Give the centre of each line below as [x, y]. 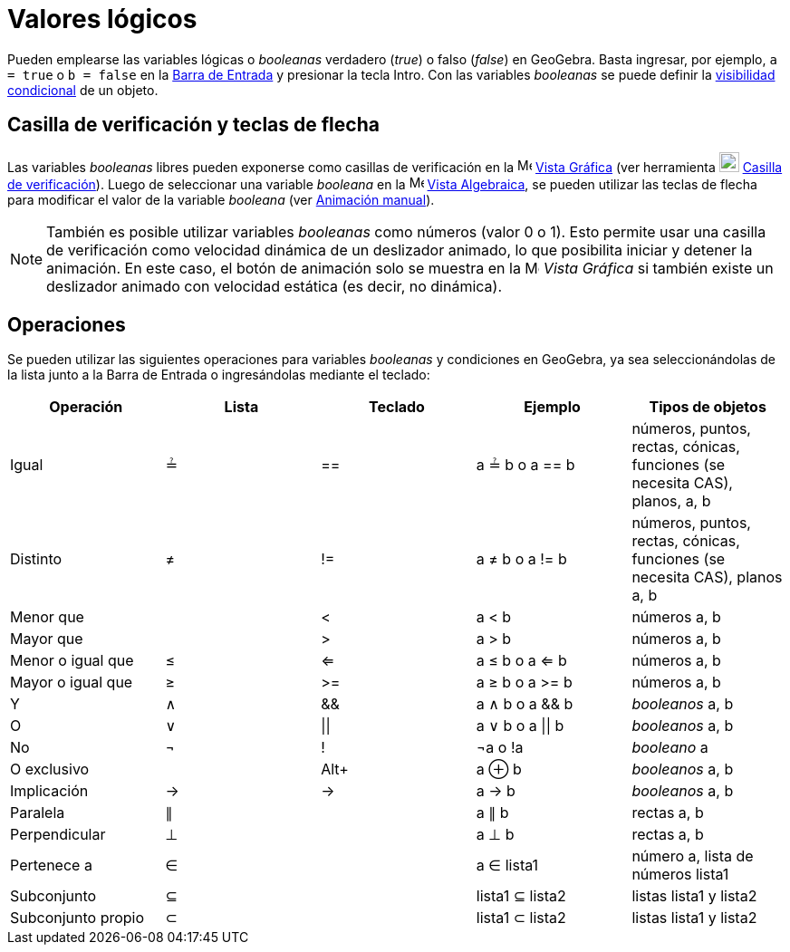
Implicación [49, 791]
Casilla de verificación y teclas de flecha [193, 125]
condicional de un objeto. [83, 90]
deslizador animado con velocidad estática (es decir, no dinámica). [275, 286]
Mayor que [47, 639]
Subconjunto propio [77, 918]
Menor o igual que [72, 661]
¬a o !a [500, 748]
